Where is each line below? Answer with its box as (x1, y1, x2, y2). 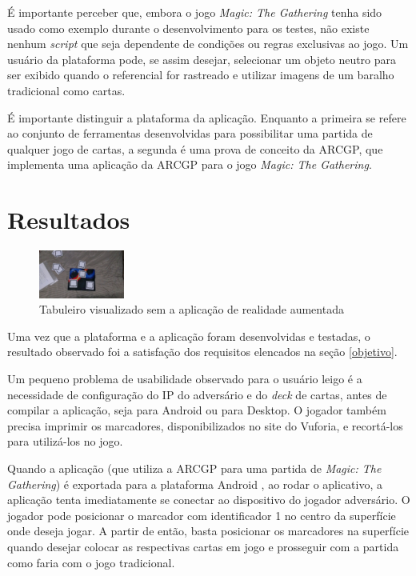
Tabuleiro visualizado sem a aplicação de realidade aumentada (39, 301, 344, 318)
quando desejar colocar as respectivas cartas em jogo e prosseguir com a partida (7, 538, 399, 554)
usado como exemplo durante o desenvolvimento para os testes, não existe (7, 19, 370, 36)
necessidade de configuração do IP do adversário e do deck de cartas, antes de (7, 386, 387, 402)
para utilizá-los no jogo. (7, 433, 123, 450)
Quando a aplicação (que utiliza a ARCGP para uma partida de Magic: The (7, 460, 382, 477)
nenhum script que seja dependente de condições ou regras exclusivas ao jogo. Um (7, 35, 409, 52)
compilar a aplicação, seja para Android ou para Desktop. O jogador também (7, 402, 386, 418)
